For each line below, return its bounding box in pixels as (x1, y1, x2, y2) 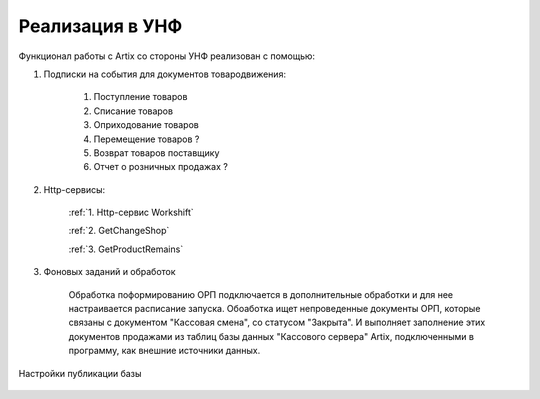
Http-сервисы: (43, 183, 106, 195)
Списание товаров (93, 105, 174, 117)
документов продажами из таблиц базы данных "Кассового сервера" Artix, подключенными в (68, 330, 475, 342)
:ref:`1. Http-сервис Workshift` (68, 206, 194, 219)
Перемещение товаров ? (93, 133, 200, 145)
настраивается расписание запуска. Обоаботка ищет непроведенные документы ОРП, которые (68, 303, 481, 315)
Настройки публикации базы (18, 367, 142, 379)
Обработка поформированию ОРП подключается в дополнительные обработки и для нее (68, 288, 454, 300)
